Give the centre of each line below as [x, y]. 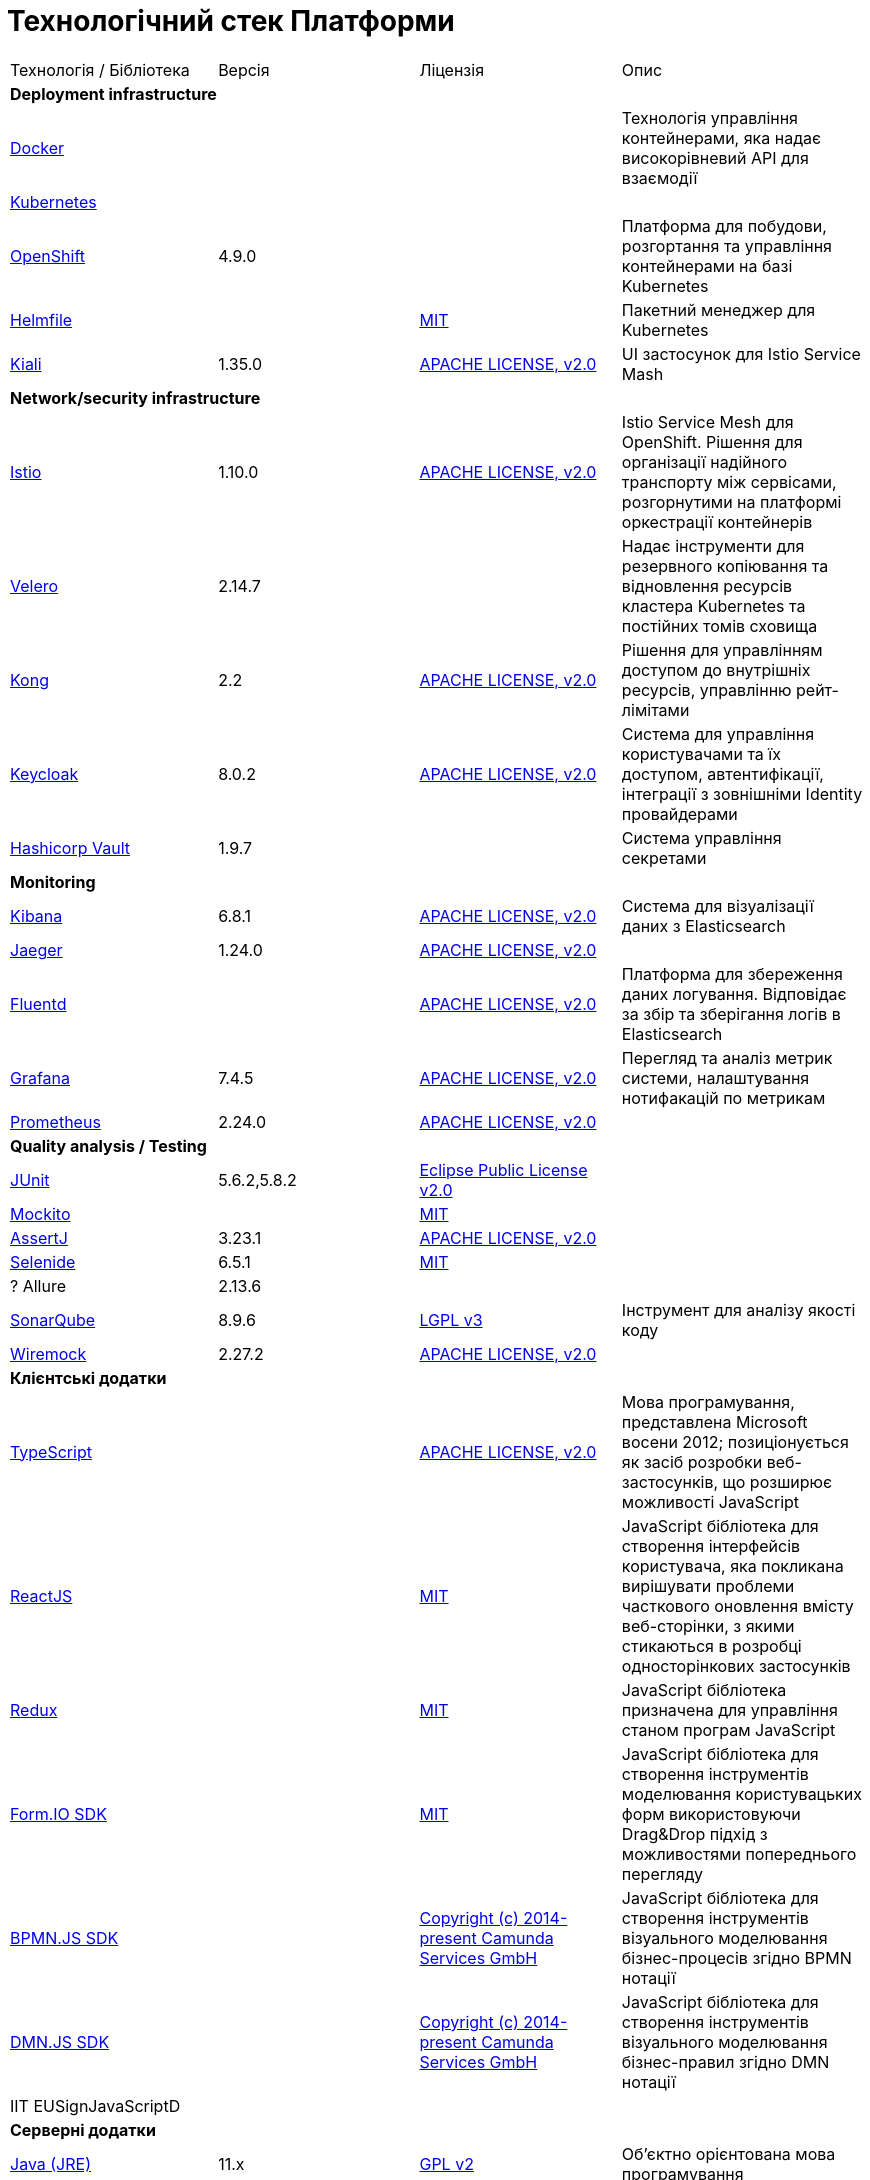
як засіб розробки [692, 1461]
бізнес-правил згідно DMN [725, 2061]
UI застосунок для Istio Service [741, 353]
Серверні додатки [83, 2129]
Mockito [40, 1213]
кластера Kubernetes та [713, 605]
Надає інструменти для [713, 545]
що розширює [777, 1481]
